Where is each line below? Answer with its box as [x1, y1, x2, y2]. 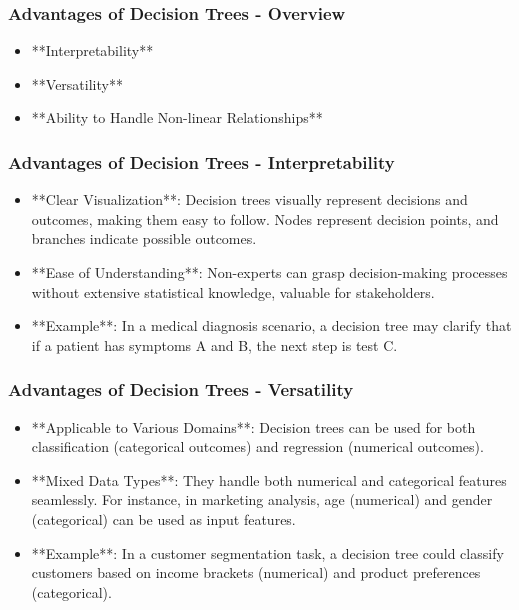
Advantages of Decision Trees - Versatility [8, 377, 354, 402]
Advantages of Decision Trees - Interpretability [8, 149, 395, 174]
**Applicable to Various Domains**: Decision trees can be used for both [31, 416, 476, 437]
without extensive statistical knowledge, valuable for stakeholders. [31, 281, 435, 302]
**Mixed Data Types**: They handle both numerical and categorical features [31, 469, 507, 490]
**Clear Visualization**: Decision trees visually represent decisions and [31, 189, 468, 210]
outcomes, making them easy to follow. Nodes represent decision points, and [31, 208, 499, 229]
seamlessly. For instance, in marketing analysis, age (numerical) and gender [31, 489, 493, 510]
